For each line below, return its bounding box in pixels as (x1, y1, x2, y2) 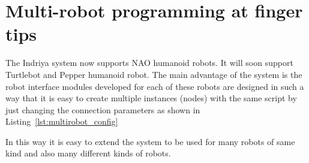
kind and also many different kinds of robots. (5, 147, 171, 159)
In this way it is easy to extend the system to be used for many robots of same (5, 135, 295, 147)
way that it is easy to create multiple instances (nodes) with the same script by (5, 92, 297, 104)
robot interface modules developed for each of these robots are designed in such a (5, 80, 304, 92)
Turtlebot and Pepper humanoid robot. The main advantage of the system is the (5, 68, 302, 80)
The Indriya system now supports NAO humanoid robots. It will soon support (5, 56, 293, 69)
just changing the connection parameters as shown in (5, 103, 200, 116)
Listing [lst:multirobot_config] (5, 115, 118, 128)
